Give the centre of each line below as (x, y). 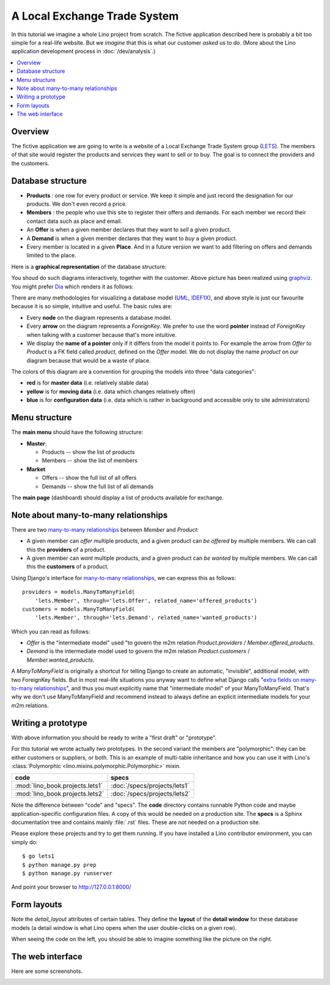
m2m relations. (30, 705)
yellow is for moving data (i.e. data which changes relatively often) (111, 391)
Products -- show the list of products (88, 452)
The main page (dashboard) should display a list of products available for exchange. (118, 497)
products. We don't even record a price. (77, 204)
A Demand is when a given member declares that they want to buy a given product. (132, 238)
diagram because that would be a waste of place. (89, 360)
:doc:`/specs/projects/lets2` (151, 794)
